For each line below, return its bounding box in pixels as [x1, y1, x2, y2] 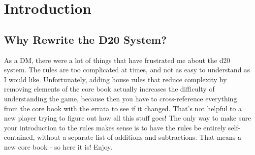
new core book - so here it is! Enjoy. [4, 141, 113, 152]
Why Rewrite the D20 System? [4, 31, 167, 47]
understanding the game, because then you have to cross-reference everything [4, 93, 237, 103]
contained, [4, 132, 35, 142]
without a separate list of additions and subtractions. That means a [37, 132, 242, 142]
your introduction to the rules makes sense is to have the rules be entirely [4, 122, 226, 132]
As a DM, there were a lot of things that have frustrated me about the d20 [4, 55, 230, 65]
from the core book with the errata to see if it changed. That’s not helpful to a [4, 103, 242, 113]
